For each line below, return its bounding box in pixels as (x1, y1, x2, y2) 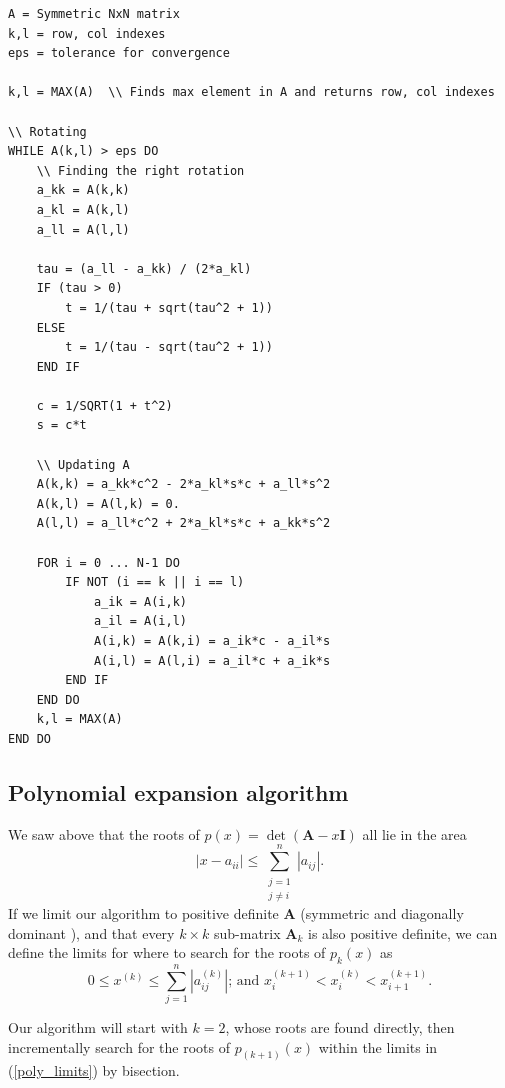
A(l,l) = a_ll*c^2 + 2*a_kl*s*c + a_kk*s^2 (36, 516, 331, 531)
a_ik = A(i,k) (93, 594, 187, 609)
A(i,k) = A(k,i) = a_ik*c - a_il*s (93, 634, 331, 648)
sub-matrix (213, 922, 281, 943)
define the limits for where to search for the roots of (8, 942, 326, 963)
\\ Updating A (36, 457, 130, 472)
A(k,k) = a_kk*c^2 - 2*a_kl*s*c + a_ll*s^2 (36, 477, 331, 492)
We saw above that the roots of (8, 823, 200, 844)
